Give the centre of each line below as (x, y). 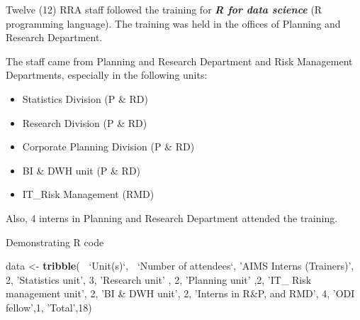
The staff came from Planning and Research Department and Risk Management (179, 61)
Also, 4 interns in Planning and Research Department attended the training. (172, 217)
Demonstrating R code (55, 242)
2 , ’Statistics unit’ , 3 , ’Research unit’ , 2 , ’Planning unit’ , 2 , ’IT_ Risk (159, 279)
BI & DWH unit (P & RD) (81, 170)
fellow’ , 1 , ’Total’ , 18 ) (49, 307)
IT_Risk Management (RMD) (88, 194)
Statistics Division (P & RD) (85, 98)
